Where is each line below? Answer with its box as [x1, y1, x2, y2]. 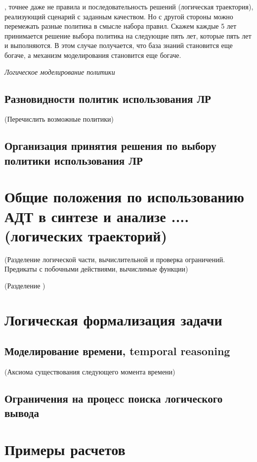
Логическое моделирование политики [4, 66, 115, 77]
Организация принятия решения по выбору [4, 138, 216, 153]
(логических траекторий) [4, 225, 168, 245]
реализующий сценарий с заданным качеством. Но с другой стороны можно [4, 11, 233, 21]
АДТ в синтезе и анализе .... [4, 206, 189, 226]
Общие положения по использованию [4, 186, 244, 207]
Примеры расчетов [4, 439, 126, 459]
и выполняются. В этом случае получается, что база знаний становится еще [4, 40, 233, 50]
